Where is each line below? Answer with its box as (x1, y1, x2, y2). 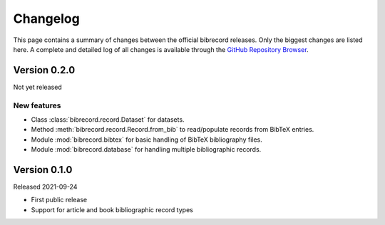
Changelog (13, 11, 80, 26)
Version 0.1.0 (13, 164, 73, 176)
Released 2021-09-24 (13, 182, 78, 192)
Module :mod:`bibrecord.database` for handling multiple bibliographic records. (31, 145, 262, 154)
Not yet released (13, 83, 62, 91)
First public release (31, 196, 88, 204)
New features (13, 100, 61, 110)
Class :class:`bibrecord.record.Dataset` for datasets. (31, 115, 185, 124)
